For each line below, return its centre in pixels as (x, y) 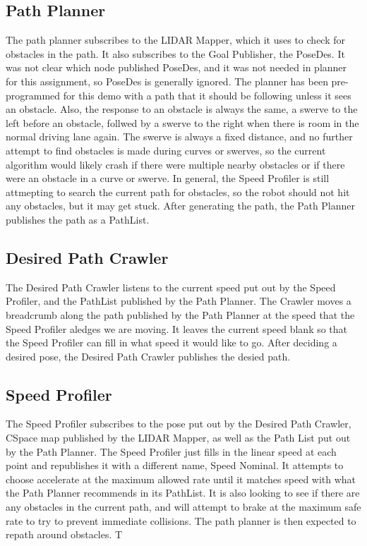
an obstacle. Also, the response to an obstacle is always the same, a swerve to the (182, 109)
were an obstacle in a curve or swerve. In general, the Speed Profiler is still (168, 178)
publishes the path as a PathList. (78, 219)
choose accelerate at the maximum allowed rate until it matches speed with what (181, 479)
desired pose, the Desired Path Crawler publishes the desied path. (148, 356)
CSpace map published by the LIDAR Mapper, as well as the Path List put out (178, 438)
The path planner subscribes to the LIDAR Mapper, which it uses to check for (175, 40)
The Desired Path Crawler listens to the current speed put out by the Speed (171, 287)
